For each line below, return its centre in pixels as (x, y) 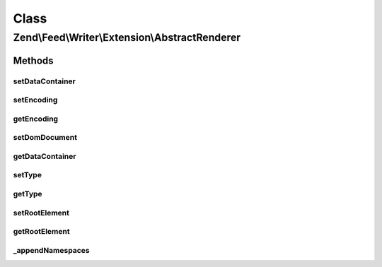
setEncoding (35, 100)
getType (28, 194)
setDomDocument (45, 138)
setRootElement (41, 213)
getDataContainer (45, 156)
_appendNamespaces (51, 250)
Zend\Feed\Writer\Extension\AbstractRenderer (127, 37)
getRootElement (41, 232)
